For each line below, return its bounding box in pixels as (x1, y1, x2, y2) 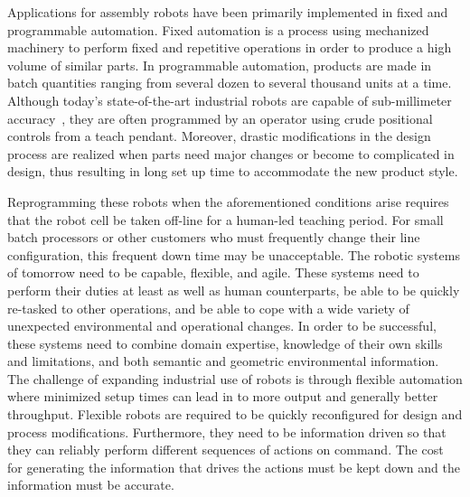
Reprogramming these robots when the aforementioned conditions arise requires (7, 192, 449, 211)
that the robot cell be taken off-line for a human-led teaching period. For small (7, 210, 444, 229)
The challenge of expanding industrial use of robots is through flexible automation (7, 369, 463, 388)
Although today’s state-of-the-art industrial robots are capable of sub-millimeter (7, 90, 452, 109)
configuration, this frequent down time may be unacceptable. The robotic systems (7, 245, 460, 264)
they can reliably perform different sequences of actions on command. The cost (7, 440, 444, 459)
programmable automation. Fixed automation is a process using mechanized (7, 20, 429, 39)
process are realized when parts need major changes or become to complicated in (7, 144, 455, 163)
